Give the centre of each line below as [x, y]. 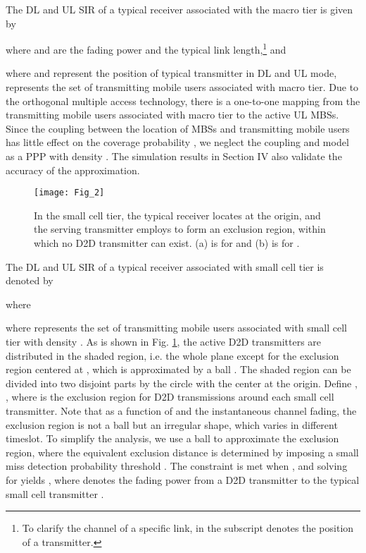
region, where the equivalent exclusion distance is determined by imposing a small [182, 452]
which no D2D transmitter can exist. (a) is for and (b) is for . [167, 243]
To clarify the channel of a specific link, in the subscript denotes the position [188, 528]
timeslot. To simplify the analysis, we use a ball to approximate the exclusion [172, 438]
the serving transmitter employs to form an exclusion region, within [180, 229]
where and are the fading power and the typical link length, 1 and [146, 48]
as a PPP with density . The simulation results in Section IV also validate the [174, 156]
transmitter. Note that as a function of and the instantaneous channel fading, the [181, 410]
